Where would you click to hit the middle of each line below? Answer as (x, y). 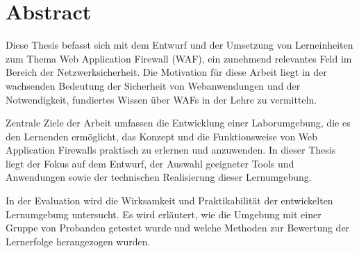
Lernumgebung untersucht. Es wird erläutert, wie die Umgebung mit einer (164, 214)
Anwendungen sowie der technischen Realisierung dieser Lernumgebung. (159, 177)
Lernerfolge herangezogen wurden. (78, 241)
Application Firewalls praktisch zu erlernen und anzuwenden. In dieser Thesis (171, 150)
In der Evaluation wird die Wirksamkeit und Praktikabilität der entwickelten (169, 201)
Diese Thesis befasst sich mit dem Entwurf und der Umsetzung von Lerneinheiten (179, 45)
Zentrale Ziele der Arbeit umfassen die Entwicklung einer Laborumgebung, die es (178, 123)
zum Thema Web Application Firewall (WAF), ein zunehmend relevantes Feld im (179, 58)
